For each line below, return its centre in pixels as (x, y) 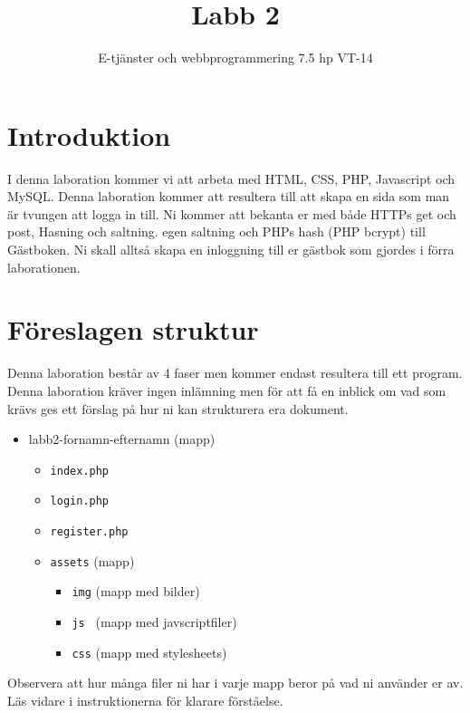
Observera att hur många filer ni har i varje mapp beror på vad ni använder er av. (235, 683)
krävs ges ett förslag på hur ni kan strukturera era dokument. (178, 408)
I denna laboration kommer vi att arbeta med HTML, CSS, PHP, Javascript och (231, 178)
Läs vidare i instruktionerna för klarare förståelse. (145, 700)
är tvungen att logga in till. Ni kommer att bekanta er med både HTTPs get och (232, 213)
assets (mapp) (92, 560)
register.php (89, 532)
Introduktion (89, 135)
